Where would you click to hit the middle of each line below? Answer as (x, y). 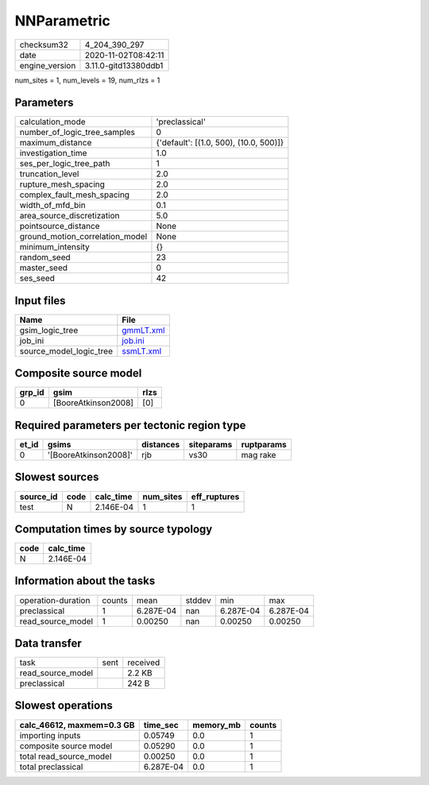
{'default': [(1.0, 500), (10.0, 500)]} (220, 143)
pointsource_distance (60, 226)
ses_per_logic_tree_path (65, 164)
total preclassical (51, 767)
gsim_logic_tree (49, 330)
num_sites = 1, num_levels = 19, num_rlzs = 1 (87, 80)
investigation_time (53, 153)
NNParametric (63, 21)
